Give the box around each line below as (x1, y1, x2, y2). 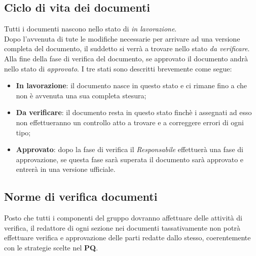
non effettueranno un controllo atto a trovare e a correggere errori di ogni (16, 117, 244, 127)
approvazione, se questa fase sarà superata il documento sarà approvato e (16, 154, 244, 164)
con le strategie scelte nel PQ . (4, 242, 98, 252)
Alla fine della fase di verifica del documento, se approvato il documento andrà (4, 53, 248, 63)
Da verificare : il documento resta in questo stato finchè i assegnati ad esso (16, 107, 252, 118)
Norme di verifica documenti (4, 189, 158, 204)
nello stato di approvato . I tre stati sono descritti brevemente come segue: (4, 63, 232, 74)
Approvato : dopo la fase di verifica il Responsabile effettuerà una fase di (16, 144, 243, 155)
